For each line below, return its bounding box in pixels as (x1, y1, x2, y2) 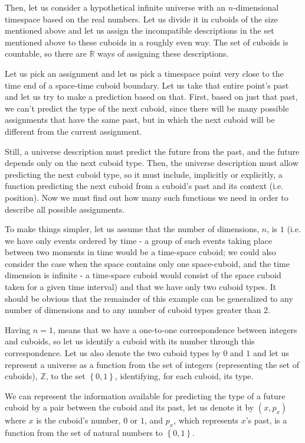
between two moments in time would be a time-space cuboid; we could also (5, 246, 276, 258)
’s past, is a (245, 414, 287, 426)
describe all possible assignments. (5, 203, 125, 215)
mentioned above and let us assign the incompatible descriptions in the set (5, 24, 274, 37)
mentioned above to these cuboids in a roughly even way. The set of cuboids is (5, 35, 288, 48)
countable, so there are (5, 47, 87, 60)
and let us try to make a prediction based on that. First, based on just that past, (5, 90, 298, 103)
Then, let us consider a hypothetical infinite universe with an (5, 1, 226, 13)
